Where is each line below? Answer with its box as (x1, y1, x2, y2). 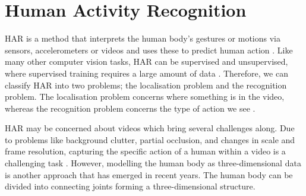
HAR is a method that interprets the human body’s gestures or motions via (5, 32, 280, 45)
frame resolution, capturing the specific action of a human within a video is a (5, 145, 286, 157)
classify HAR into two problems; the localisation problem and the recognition (5, 78, 287, 91)
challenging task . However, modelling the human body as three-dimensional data (5, 157, 301, 169)
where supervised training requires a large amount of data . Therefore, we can (5, 67, 288, 79)
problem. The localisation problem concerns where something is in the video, (5, 90, 285, 103)
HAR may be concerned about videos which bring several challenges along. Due (5, 122, 295, 134)
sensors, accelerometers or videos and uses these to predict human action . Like (5, 43, 293, 56)
